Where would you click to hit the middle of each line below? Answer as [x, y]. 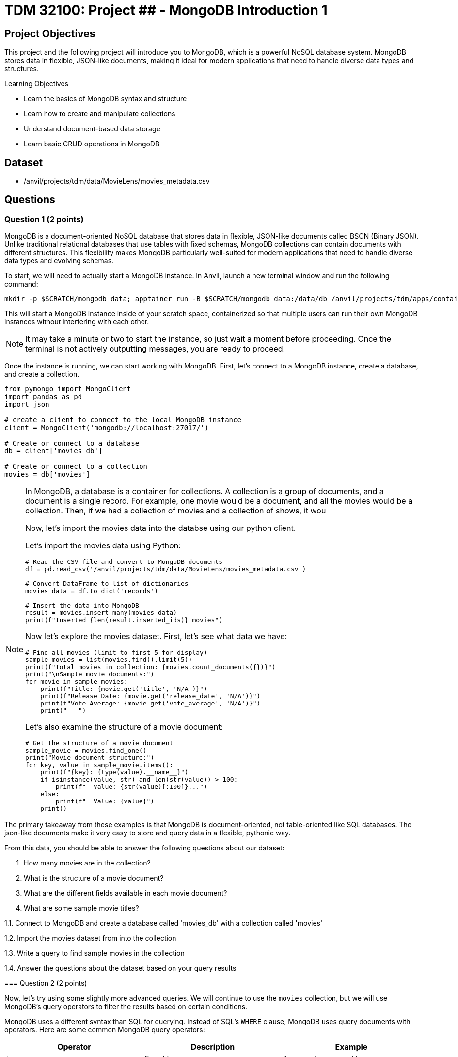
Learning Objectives [36, 84]
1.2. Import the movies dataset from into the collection [90, 938]
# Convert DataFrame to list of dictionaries [107, 584]
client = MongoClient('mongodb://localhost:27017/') [107, 428]
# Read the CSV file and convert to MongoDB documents [124, 562]
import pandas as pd [43, 397]
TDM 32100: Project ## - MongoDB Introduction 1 [166, 10]
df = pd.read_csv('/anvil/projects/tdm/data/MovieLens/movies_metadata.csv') [166, 569]
